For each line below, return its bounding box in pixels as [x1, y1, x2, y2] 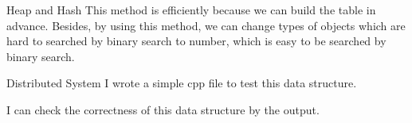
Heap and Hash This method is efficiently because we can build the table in [6, 2, 376, 17]
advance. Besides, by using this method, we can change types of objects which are [6, 17, 406, 33]
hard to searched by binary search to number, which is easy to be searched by [6, 33, 386, 49]
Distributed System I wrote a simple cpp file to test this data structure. [6, 75, 357, 91]
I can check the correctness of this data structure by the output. [6, 101, 320, 117]
